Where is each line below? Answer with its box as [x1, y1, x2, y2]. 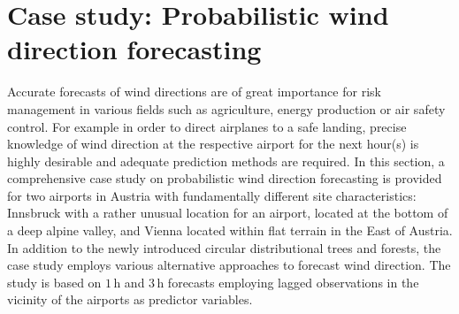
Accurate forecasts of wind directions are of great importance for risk [7, 82, 381, 101]
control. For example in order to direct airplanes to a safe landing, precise [7, 117, 407, 135]
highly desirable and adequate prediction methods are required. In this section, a [7, 151, 445, 170]
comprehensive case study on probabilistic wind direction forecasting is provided [7, 169, 442, 188]
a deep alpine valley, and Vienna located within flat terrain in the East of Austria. [7, 221, 453, 240]
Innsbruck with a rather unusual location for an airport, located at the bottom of [7, 203, 448, 222]
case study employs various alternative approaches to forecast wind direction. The [7, 256, 451, 274]
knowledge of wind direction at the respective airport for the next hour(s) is [7, 134, 419, 153]
